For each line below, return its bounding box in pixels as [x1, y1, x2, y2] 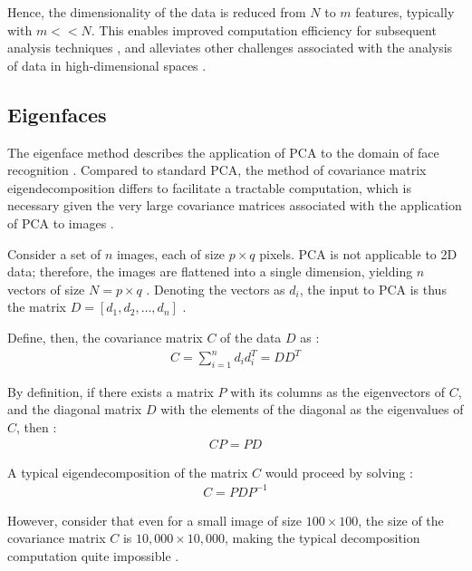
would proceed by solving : [265, 462, 413, 481]
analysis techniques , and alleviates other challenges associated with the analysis [7, 38, 453, 57]
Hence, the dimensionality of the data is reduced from [7, 3, 306, 21]
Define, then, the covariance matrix [7, 327, 203, 346]
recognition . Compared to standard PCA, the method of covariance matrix [7, 160, 427, 179]
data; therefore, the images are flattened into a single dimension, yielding [7, 262, 413, 281]
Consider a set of [7, 244, 101, 263]
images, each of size [116, 244, 226, 263]
